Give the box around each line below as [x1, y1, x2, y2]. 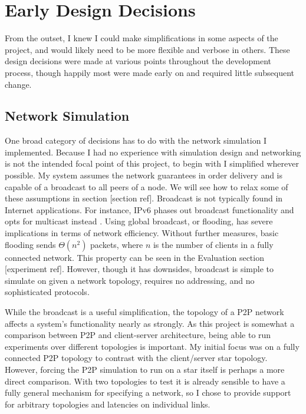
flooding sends [5, 238, 56, 250]
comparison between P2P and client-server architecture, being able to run [5, 329, 271, 341]
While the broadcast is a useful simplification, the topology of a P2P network [5, 306, 284, 318]
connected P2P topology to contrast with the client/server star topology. [5, 352, 268, 364]
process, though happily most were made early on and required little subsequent [5, 66, 294, 78]
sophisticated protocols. [5, 286, 90, 298]
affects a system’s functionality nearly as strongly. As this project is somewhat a [5, 317, 295, 329]
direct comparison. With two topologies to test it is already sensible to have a [5, 375, 285, 387]
